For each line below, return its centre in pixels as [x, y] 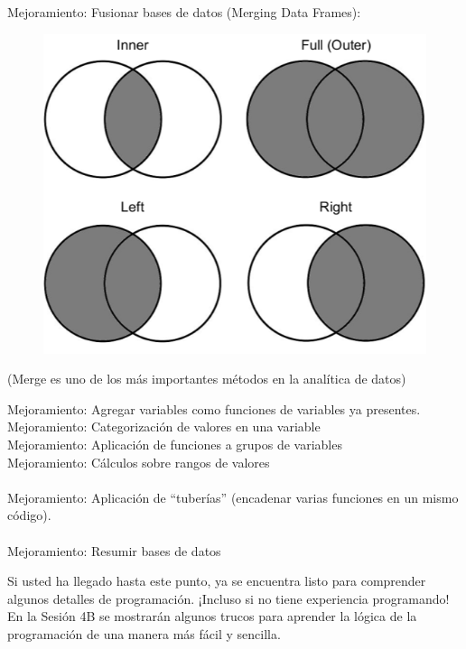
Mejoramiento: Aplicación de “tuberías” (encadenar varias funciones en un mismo [233, 497]
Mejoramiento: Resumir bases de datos [114, 550]
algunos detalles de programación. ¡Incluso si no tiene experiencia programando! [228, 598]
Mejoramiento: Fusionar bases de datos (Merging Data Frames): [184, 12]
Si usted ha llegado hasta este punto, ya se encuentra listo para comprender [217, 581]
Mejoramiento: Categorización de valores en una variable [164, 426]
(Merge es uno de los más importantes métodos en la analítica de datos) [207, 379]
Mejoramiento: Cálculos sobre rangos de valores [139, 462]
